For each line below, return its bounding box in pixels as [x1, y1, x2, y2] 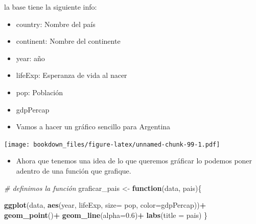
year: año [16, 52, 45, 63]
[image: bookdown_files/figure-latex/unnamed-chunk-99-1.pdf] [4, 141, 220, 148]
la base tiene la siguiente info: [4, 2, 97, 12]
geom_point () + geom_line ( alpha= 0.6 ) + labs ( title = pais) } [4, 209, 208, 220]
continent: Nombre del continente [16, 36, 121, 46]
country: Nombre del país [16, 18, 96, 29]
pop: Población [16, 87, 63, 97]
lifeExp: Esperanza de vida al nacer [16, 70, 127, 80]
